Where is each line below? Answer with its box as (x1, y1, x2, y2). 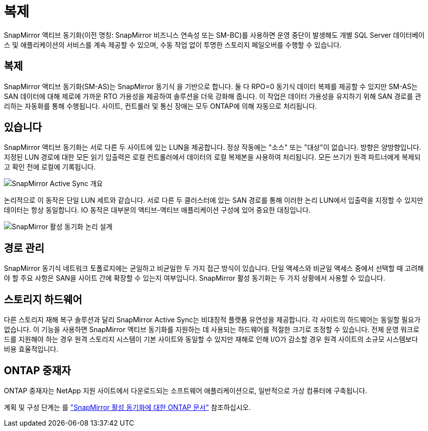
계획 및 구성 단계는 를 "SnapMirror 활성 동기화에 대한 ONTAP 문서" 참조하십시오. (4, 403, 251, 411)
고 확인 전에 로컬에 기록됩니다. (4, 163, 96, 171)
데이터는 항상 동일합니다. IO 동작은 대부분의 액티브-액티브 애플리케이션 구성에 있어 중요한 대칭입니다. (4, 206, 311, 215)
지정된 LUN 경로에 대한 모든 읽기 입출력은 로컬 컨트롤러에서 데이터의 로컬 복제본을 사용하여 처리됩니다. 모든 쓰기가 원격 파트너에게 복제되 (4, 153, 421, 162)
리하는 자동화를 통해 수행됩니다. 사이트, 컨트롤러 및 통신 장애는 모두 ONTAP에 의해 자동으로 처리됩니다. (4, 101, 317, 110)
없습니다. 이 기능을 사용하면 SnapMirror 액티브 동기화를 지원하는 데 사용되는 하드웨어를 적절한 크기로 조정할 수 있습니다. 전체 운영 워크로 (4, 325, 420, 334)
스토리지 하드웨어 (4, 293, 82, 306)
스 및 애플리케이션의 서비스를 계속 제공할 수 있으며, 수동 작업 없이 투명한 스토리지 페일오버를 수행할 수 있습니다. (4, 40, 342, 49)
